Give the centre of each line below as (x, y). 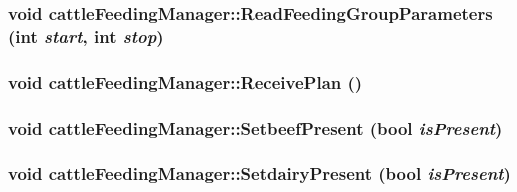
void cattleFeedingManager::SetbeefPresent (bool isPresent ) (255, 127)
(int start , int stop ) (86, 35)
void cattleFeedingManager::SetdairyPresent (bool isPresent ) (259, 173)
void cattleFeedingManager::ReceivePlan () (185, 81)
